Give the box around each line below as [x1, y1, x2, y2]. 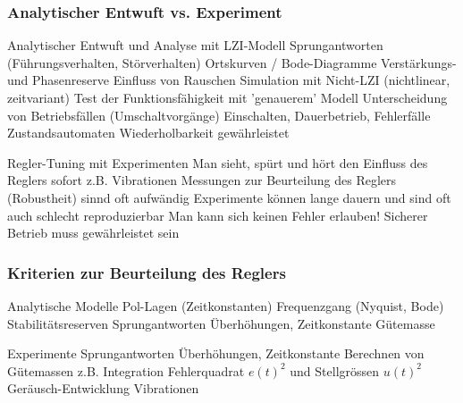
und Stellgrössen [290, 361, 380, 380]
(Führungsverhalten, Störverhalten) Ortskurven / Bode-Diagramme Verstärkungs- [7, 53, 457, 71]
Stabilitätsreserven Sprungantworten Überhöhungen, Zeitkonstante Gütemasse [7, 314, 435, 332]
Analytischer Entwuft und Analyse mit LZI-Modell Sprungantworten [7, 36, 383, 55]
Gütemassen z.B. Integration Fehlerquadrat [7, 361, 245, 380]
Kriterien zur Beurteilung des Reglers [7, 261, 286, 283]
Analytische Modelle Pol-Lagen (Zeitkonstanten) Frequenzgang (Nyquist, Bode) [7, 296, 444, 315]
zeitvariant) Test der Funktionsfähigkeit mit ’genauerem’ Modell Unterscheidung [7, 88, 448, 106]
